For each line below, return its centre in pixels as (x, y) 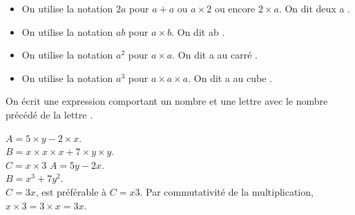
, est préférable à (71, 191)
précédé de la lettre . (49, 114)
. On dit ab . (198, 31)
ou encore (235, 8)
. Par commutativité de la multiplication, (227, 191)
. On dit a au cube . (230, 78)
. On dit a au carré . (215, 55)
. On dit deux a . (314, 8)
